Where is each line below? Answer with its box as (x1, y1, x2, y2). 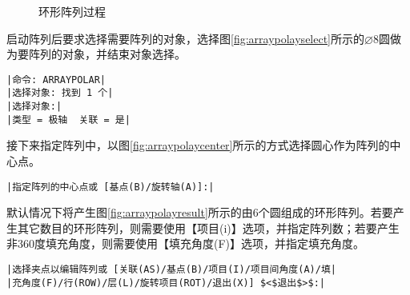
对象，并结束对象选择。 (62, 46, 186, 62)
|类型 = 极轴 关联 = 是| (6, 114, 131, 126)
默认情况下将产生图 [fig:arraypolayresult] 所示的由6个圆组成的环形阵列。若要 (6, 204, 393, 221)
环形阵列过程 (38, 3, 106, 19)
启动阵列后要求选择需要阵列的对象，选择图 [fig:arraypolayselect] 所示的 (6, 30, 365, 46)
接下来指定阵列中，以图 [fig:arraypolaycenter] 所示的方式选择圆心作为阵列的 (6, 137, 390, 153)
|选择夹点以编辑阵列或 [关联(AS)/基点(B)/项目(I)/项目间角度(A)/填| (6, 264, 336, 276)
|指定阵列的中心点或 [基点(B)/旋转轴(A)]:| (6, 181, 215, 193)
